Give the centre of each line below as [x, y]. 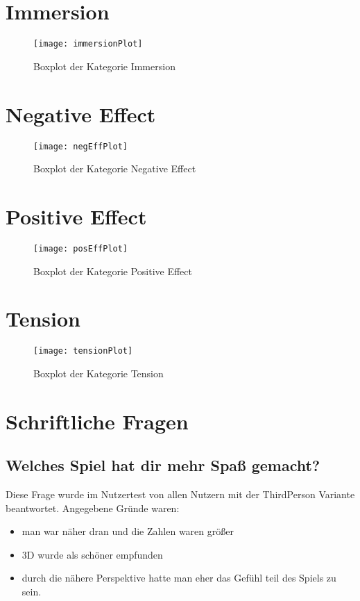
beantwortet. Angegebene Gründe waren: [93, 508]
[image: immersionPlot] [88, 44]
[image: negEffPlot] [81, 146]
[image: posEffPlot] [81, 248]
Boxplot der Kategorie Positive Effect [113, 271]
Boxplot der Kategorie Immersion [104, 66]
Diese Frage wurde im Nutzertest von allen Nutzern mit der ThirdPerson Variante [180, 494]
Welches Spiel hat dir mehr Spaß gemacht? [163, 465]
